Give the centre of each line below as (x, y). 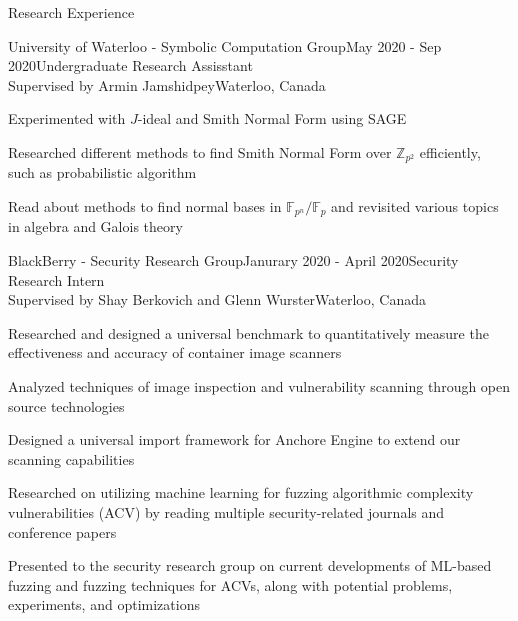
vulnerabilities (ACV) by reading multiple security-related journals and (226, 512)
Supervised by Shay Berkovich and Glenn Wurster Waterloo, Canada (217, 299)
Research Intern (56, 279)
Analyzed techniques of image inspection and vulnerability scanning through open (259, 386)
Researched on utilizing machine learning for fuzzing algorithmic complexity (241, 492)
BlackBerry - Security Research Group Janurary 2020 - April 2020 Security (233, 260)
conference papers (62, 531)
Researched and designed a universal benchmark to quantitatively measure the (248, 332)
